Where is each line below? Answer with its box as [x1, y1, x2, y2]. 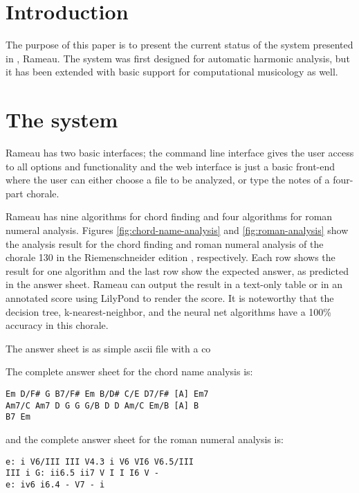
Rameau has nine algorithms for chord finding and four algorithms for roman [6, 209, 333, 224]
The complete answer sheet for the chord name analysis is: [6, 364, 253, 379]
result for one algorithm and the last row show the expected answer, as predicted [6, 263, 349, 278]
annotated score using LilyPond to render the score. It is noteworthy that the [6, 290, 334, 305]
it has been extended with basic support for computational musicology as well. [6, 64, 338, 79]
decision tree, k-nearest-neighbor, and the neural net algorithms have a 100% [6, 304, 331, 319]
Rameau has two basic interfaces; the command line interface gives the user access [6, 145, 354, 160]
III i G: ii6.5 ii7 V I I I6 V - [6, 468, 159, 478]
